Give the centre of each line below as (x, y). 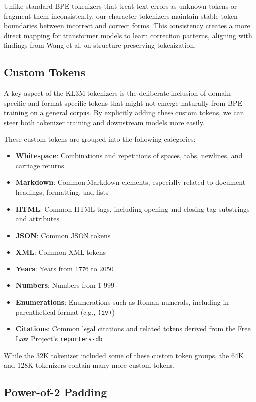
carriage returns (40, 165)
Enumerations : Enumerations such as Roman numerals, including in (122, 302)
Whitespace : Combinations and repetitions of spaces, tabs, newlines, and (129, 156)
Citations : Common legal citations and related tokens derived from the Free (133, 329)
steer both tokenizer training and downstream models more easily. (104, 122)
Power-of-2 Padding (56, 392)
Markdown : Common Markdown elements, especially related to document (130, 182)
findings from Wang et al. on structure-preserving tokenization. (100, 45)
